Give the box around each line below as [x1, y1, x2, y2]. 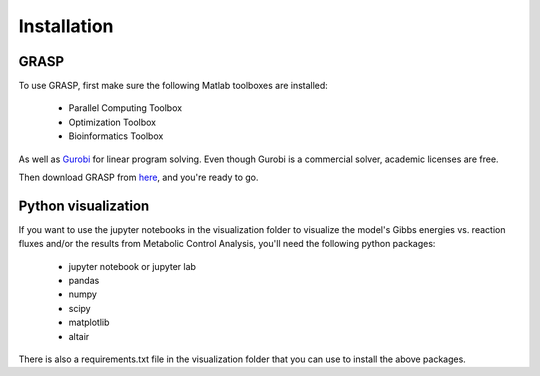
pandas [68, 275, 100, 287]
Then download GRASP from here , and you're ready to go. [18, 171, 259, 184]
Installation [18, 15, 114, 37]
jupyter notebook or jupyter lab [68, 260, 197, 272]
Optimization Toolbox [68, 116, 157, 128]
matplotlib [68, 316, 110, 329]
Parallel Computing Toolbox [68, 102, 183, 114]
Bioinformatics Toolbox [68, 130, 164, 142]
